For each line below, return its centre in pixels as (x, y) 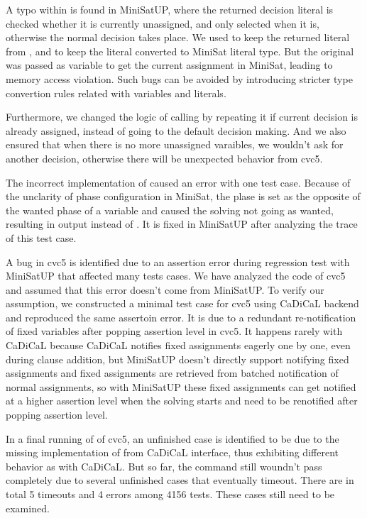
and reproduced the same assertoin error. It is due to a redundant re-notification (181, 317)
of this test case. (41, 237)
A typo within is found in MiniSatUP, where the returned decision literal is (170, 9)
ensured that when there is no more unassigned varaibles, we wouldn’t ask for (175, 144)
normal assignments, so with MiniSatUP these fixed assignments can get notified (181, 386)
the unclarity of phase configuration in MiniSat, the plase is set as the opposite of (183, 196)
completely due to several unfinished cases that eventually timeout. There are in (180, 480)
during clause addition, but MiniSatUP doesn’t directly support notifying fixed (177, 359)
